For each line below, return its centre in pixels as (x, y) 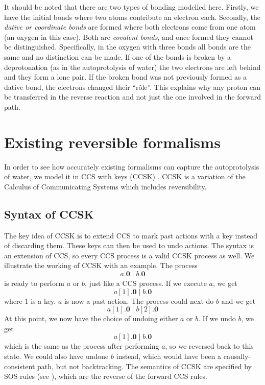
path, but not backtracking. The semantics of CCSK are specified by (145, 366)
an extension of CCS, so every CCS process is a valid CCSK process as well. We (129, 255)
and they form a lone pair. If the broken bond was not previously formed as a (126, 77)
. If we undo (217, 318)
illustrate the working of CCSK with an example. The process (101, 265)
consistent (20, 366)
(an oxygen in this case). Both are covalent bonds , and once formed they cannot (129, 37)
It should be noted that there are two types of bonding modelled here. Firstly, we (131, 7)
